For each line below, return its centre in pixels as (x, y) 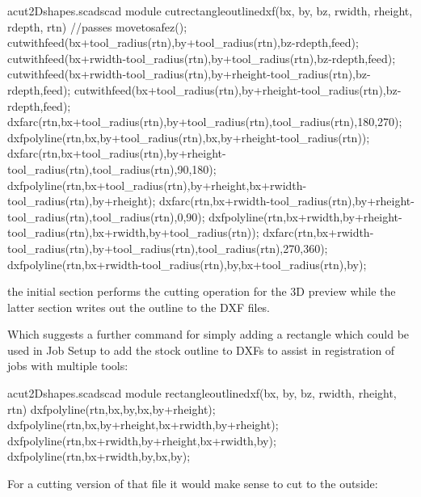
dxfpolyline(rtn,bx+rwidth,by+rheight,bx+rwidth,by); (142, 440)
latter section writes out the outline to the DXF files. (139, 307)
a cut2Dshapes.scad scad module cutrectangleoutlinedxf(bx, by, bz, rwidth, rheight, (210, 11)
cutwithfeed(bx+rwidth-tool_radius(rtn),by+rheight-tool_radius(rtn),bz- (189, 74)
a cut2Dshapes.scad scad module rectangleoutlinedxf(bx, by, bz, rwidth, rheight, (202, 393)
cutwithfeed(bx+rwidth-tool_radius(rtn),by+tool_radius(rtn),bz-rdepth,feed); (202, 58)
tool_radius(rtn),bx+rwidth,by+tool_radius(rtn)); (133, 232)
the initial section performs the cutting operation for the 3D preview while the (202, 291)
